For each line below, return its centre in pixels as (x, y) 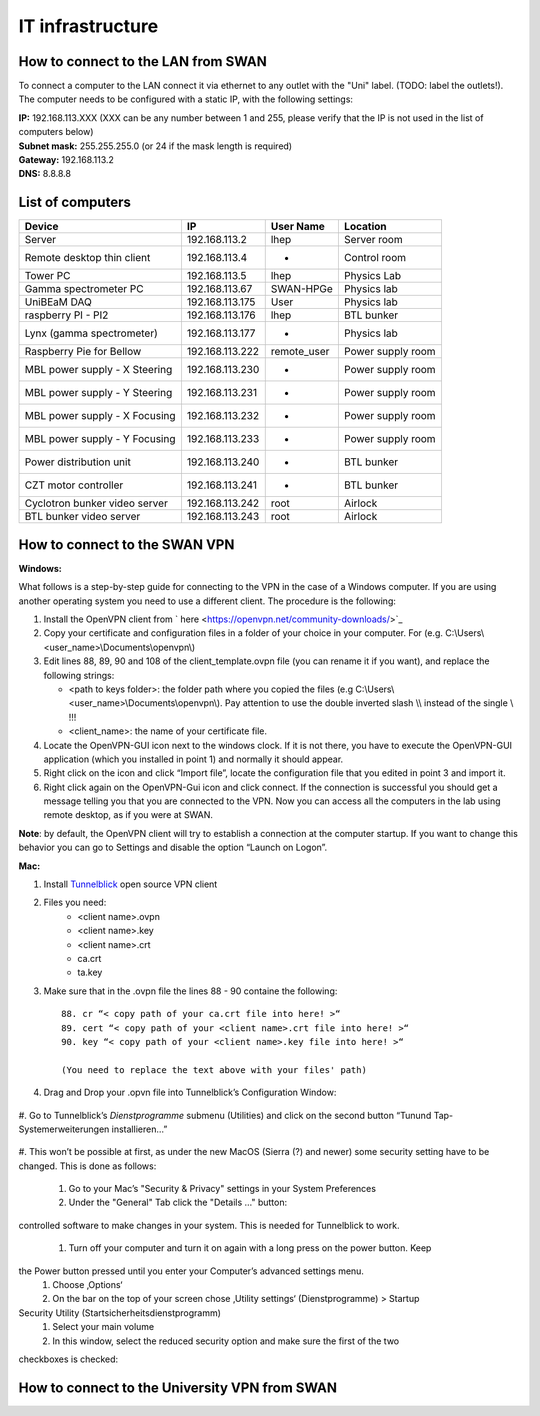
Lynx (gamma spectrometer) (91, 333)
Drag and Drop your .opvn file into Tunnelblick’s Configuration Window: (190, 1092)
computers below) (56, 132)
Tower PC (47, 276)
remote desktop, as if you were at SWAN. (128, 815)
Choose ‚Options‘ (87, 1285)
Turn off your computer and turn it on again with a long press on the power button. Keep (250, 1248)
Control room (375, 258)
